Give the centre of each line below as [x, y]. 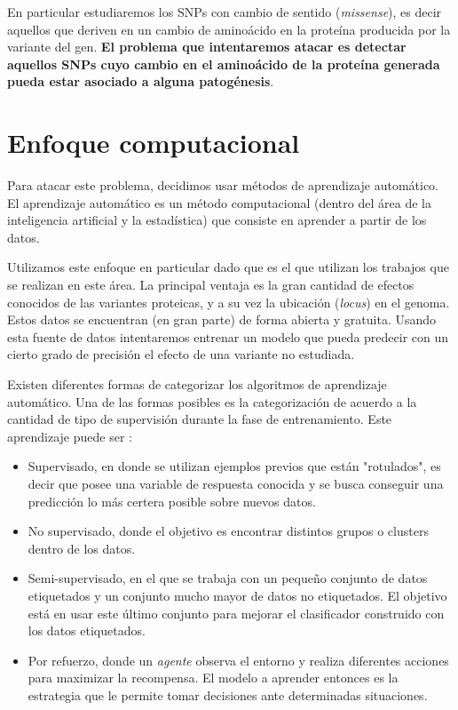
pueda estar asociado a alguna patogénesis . [141, 81]
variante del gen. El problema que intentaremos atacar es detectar [207, 47]
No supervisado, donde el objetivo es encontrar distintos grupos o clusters [228, 531]
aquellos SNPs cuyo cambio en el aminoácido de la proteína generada [224, 64]
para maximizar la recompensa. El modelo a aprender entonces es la [213, 678]
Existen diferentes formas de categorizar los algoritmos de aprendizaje [197, 384]
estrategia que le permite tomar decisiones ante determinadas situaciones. [228, 694]
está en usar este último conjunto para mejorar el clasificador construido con [236, 613]
